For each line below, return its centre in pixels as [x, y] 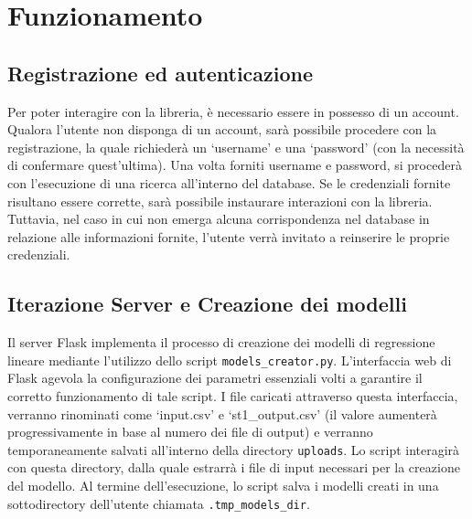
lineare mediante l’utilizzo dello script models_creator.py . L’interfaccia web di [230, 360]
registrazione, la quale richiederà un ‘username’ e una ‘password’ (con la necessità [236, 147]
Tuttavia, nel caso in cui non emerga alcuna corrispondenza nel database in [219, 219]
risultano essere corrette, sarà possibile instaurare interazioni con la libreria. [220, 201]
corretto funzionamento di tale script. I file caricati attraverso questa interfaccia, [233, 395]
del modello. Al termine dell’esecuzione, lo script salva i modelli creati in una [223, 485]
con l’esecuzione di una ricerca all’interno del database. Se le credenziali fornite [229, 182]
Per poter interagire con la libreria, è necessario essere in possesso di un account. [233, 111]
